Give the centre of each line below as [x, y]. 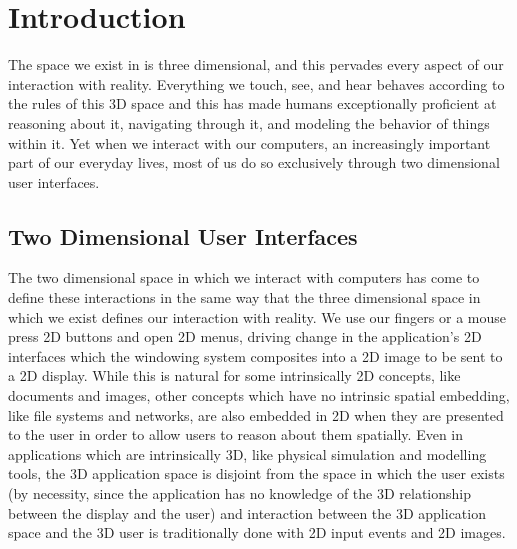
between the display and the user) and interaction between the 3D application [247, 512]
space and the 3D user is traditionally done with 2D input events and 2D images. [257, 532]
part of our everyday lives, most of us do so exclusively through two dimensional [254, 162]
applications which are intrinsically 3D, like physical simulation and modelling [247, 453]
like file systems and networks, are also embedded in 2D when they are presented [256, 414]
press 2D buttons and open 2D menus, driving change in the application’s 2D [245, 336]
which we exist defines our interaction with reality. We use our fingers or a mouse [257, 316]
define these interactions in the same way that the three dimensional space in [244, 297]
